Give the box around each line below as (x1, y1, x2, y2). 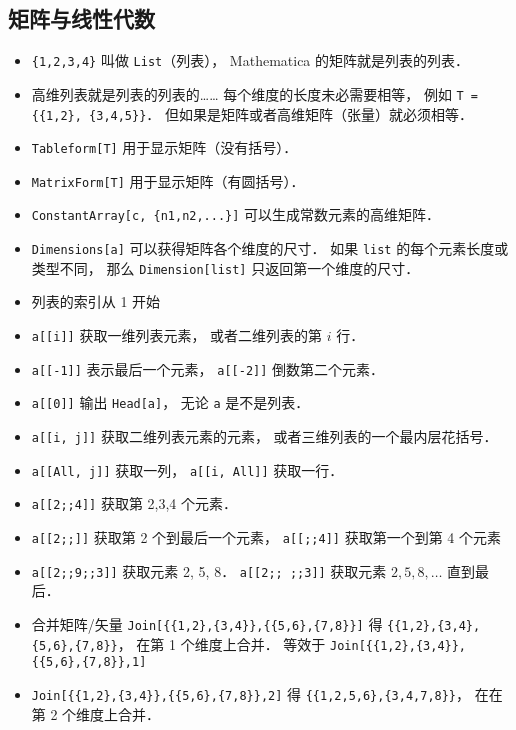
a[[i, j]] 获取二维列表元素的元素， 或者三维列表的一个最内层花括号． (31, 426, 498, 447)
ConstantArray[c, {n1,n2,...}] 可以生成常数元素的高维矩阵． (31, 204, 441, 225)
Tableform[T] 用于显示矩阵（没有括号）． (31, 137, 298, 158)
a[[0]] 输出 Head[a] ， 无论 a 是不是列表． (31, 392, 310, 413)
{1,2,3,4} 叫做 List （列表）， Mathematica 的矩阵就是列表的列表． (31, 50, 470, 71)
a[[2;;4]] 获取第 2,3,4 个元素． (31, 493, 238, 514)
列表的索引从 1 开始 (31, 291, 161, 312)
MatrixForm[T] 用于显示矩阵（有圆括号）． (31, 170, 305, 191)
